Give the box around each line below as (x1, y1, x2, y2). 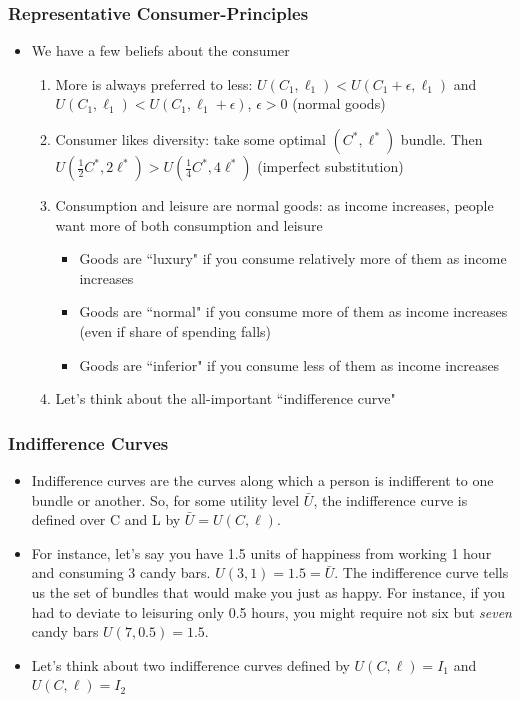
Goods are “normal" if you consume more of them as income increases (79, 301, 508, 322)
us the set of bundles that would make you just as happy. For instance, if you (31, 581, 506, 602)
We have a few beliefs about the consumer (31, 40, 290, 61)
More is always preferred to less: (55, 73, 253, 94)
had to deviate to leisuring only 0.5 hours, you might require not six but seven (31, 601, 512, 622)
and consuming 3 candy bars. (31, 562, 211, 583)
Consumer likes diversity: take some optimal (55, 129, 326, 149)
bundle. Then (400, 129, 483, 149)
